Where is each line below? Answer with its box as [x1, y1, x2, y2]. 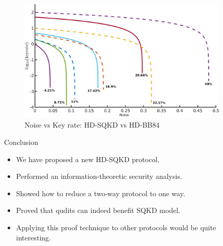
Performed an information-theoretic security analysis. [16, 171, 182, 181]
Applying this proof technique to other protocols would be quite [16, 222, 216, 232]
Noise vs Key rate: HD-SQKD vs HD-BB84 [24, 119, 160, 130]
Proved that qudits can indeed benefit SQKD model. [16, 205, 180, 216]
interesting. [16, 232, 51, 242]
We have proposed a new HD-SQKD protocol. [16, 153, 160, 164]
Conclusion [4, 137, 38, 147]
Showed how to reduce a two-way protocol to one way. [16, 188, 185, 198]
